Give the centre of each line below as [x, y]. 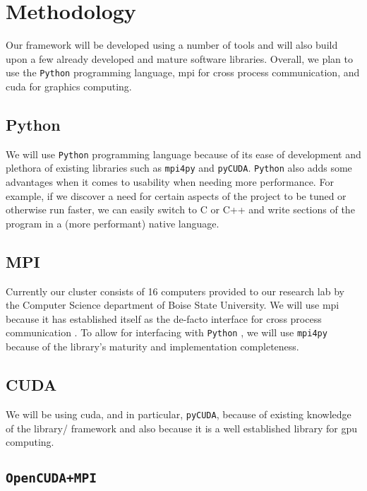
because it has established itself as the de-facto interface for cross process [164, 318]
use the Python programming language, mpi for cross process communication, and [183, 72]
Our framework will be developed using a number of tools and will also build [172, 45]
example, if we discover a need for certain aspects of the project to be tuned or [176, 195]
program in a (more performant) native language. [113, 223]
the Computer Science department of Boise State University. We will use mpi [173, 305]
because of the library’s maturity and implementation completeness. [152, 347]
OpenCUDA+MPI [51, 478]
